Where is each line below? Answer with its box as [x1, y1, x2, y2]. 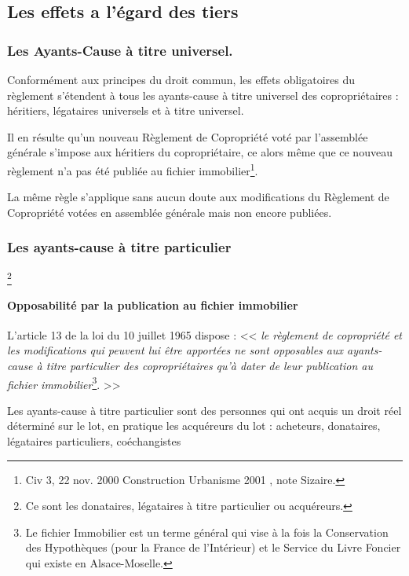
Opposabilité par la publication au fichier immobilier [7, 296, 298, 313]
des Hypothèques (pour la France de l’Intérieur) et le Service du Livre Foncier [25, 539, 401, 556]
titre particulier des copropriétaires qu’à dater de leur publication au [46, 357, 373, 373]
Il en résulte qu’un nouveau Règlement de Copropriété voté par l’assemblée [7, 128, 368, 145]
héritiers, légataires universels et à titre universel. [7, 102, 244, 119]
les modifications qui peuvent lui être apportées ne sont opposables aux [7, 342, 344, 358]
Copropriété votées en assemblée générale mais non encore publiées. [7, 204, 332, 220]
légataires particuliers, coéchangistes [7, 432, 181, 449]
